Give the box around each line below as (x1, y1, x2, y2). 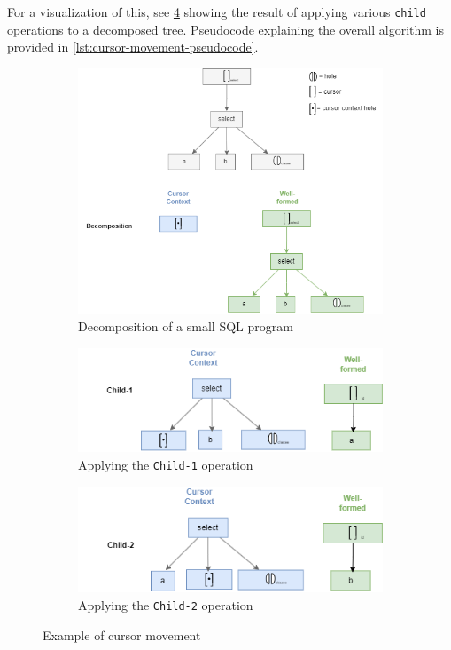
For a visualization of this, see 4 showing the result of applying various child (7, 3, 426, 20)
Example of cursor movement (43, 625, 201, 644)
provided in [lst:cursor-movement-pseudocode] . (7, 37, 259, 56)
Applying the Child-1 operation (78, 455, 253, 473)
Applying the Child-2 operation (78, 596, 253, 614)
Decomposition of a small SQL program (78, 317, 293, 336)
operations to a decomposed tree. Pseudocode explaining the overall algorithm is (7, 20, 444, 38)
